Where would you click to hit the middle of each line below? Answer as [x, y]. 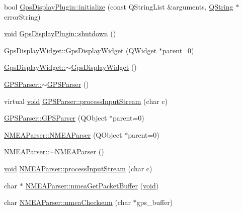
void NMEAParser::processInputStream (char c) [78, 168]
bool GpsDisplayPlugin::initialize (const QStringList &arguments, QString [119, 7]
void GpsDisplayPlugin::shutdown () [60, 33]
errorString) [22, 16]
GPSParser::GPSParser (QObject [56, 118]
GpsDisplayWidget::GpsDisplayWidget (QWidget [80, 50]
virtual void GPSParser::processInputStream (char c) [86, 101]
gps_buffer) [155, 202]
